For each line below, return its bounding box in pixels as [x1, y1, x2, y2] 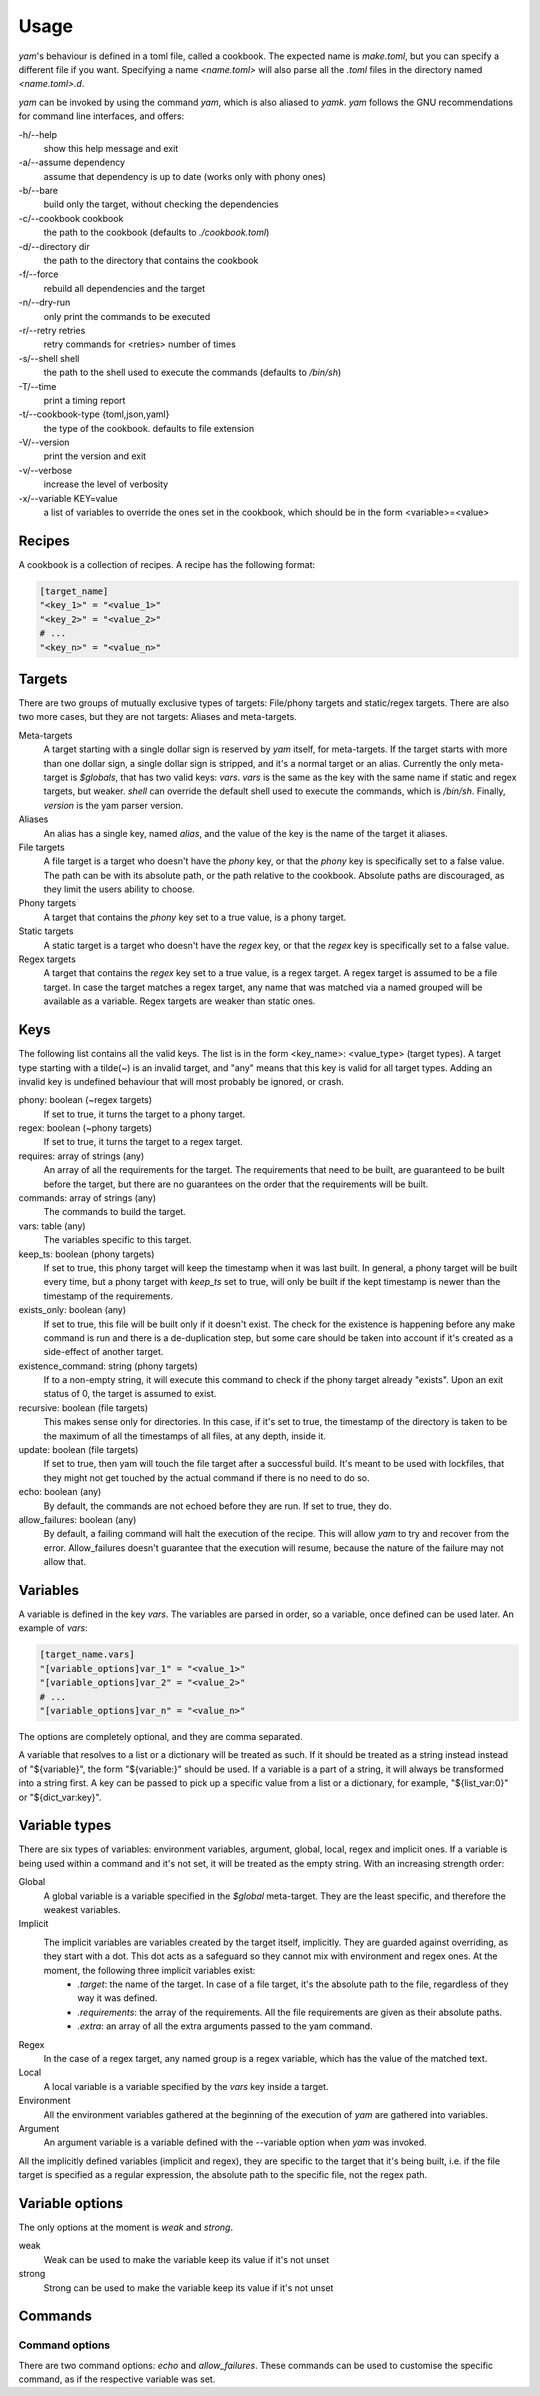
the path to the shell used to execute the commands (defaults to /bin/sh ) [43, 366, 342, 379]
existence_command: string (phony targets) [18, 1360, 199, 1372]
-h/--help [18, 128, 58, 140]
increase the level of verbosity [43, 478, 169, 490]
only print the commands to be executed [43, 310, 211, 322]
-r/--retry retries [18, 324, 86, 336]
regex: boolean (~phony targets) [18, 1122, 153, 1134]
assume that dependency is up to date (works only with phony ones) [43, 170, 327, 182]
